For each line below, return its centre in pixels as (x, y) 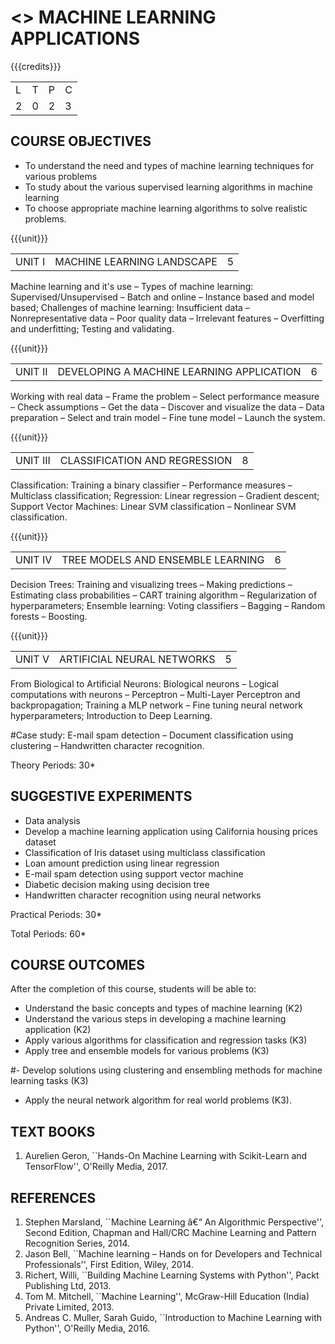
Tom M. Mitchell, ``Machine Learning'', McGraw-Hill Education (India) (167, 1296)
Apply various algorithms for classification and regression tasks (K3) (166, 1040)
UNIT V (32, 659)
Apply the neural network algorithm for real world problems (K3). (158, 1100)
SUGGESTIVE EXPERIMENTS (101, 796)
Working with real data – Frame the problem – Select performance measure (165, 396)
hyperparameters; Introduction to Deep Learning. (111, 715)
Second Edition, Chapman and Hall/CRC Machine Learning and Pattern (170, 1232)
